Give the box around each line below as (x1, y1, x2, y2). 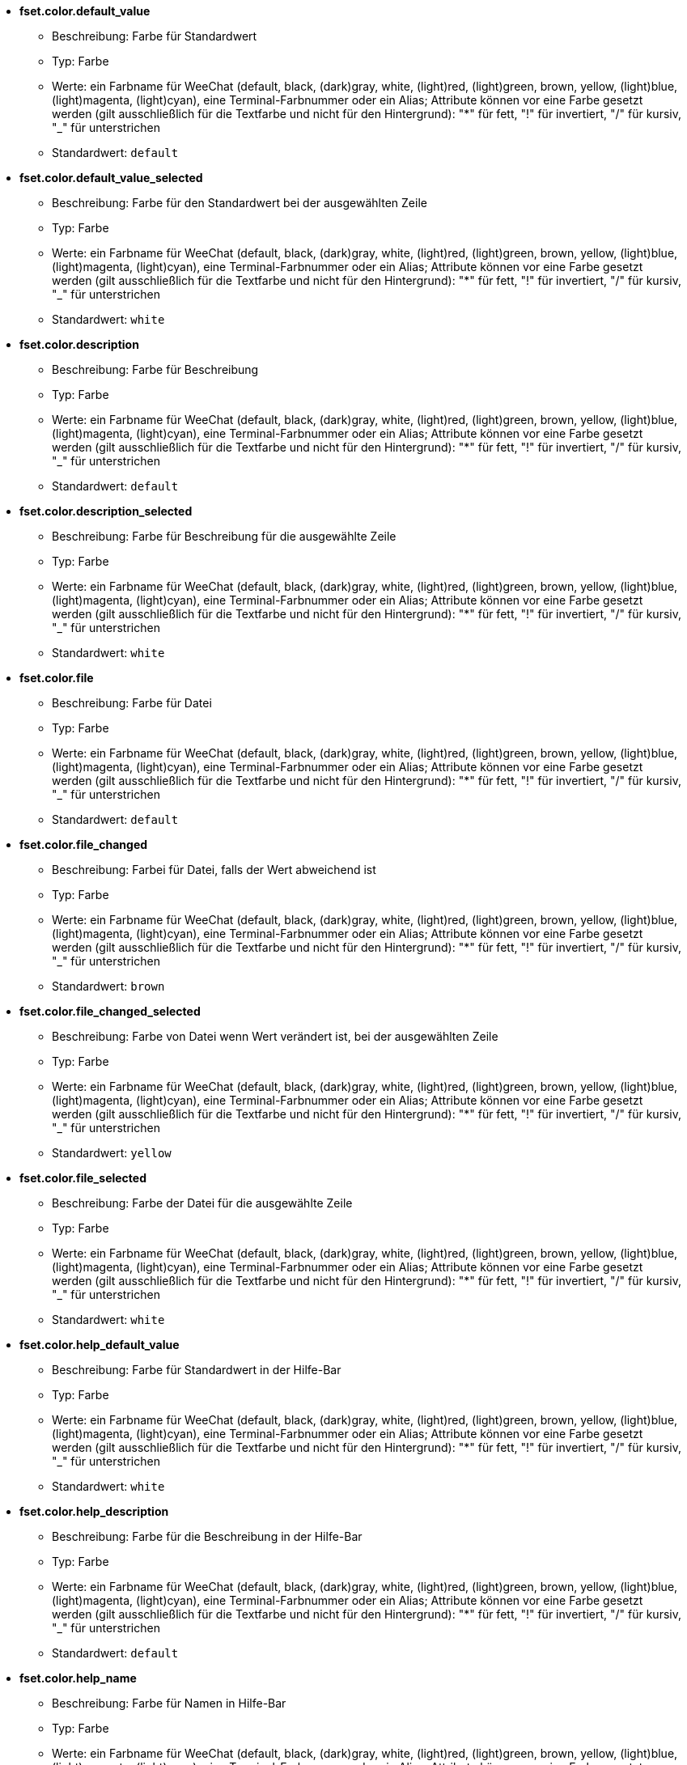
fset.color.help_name (19, 1671, 137, 1685)
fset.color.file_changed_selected (19, 1004, 201, 1018)
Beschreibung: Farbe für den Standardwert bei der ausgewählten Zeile (52, 196, 427, 210)
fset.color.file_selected (19, 1171, 146, 1185)
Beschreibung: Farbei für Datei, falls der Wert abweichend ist (52, 863, 376, 876)
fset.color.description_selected (19, 504, 193, 518)
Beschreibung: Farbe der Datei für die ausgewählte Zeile (52, 1196, 353, 1210)
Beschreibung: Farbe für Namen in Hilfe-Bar (52, 1696, 286, 1710)
